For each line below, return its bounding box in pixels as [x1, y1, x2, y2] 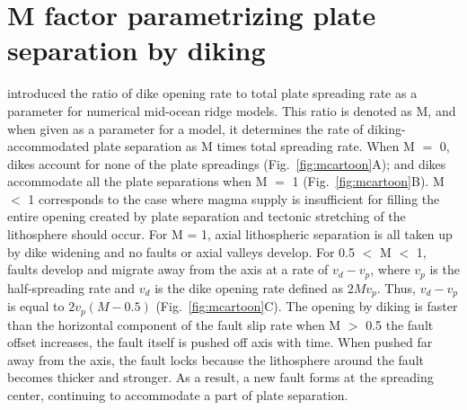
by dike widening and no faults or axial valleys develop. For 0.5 [7, 242, 356, 261]
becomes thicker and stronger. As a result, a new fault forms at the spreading [7, 368, 434, 387]
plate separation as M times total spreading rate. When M [93, 137, 415, 156]
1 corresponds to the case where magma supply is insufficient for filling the [28, 189, 440, 208]
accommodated [7, 137, 90, 156]
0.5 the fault [366, 315, 434, 334]
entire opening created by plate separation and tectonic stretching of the [7, 207, 406, 226]
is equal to [7, 297, 65, 316]
